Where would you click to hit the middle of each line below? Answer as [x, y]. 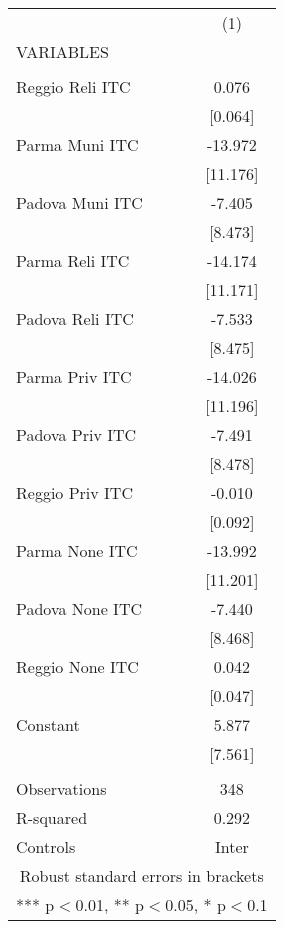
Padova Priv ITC [76, 434]
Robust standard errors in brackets [141, 875]
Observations [61, 788]
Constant [48, 724]
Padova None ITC [79, 608]
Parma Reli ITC [73, 260]
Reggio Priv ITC [74, 492]
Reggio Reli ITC [73, 86]
